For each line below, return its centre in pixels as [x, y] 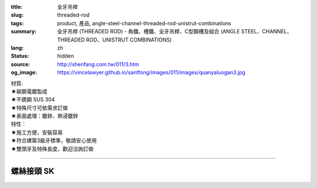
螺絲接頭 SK [33, 171]
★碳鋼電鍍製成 [29, 91]
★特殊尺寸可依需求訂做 [39, 108]
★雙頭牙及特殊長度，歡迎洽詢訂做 [52, 149]
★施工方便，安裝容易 [37, 132]
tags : [17, 23]
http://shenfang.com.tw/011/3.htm [98, 64]
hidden [66, 56]
